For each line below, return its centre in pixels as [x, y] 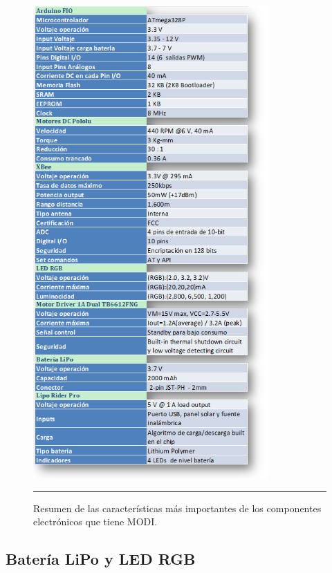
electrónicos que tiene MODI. [95, 522]
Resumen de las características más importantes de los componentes [177, 508]
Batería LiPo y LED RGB [101, 559]
